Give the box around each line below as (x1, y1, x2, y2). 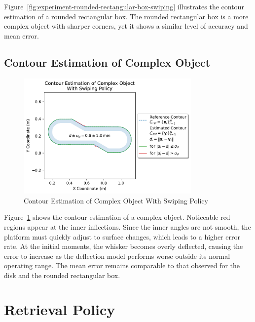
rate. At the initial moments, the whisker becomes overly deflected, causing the (4, 241, 243, 251)
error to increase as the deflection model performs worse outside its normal (4, 250, 230, 261)
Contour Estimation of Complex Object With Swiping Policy (24, 195, 208, 205)
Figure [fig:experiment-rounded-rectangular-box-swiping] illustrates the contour (4, 1, 244, 11)
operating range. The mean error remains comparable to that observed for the (4, 260, 240, 271)
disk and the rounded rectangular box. (4, 270, 120, 280)
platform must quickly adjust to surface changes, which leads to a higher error (4, 231, 240, 241)
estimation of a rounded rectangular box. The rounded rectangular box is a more (4, 11, 249, 21)
